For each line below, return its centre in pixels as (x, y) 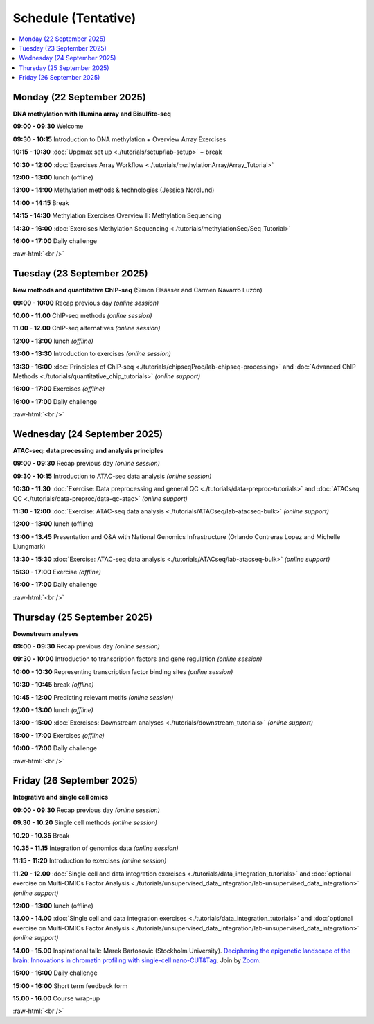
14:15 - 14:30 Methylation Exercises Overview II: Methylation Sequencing (117, 215)
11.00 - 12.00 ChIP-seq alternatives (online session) (87, 328)
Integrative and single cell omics (61, 797)
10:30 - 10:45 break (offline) (53, 685)
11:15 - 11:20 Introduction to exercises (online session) (90, 861)
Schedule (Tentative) (74, 18)
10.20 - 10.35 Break (41, 836)
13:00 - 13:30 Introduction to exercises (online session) (92, 354)
